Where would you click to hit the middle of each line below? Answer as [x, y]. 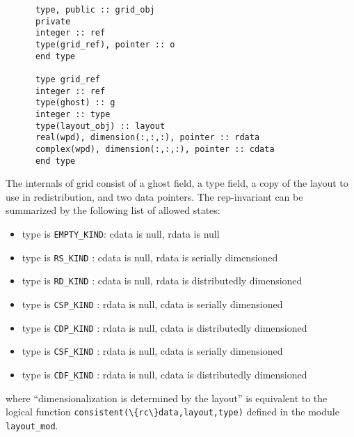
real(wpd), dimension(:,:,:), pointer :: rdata [147, 138]
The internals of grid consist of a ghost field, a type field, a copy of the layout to [177, 183]
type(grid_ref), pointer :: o [105, 44]
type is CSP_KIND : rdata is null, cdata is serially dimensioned [152, 304]
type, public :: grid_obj [95, 10]
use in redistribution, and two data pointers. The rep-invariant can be [154, 196]
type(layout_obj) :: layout [100, 126]
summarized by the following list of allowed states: [113, 210]
